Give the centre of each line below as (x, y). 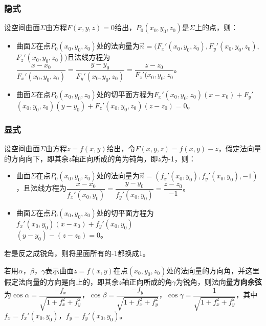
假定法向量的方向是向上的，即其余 (61, 281)
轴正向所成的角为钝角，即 (115, 158)
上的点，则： (216, 27)
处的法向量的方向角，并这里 (213, 270)
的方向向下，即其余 (36, 158)
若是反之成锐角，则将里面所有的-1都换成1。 (77, 253)
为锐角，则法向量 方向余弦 (219, 281)
